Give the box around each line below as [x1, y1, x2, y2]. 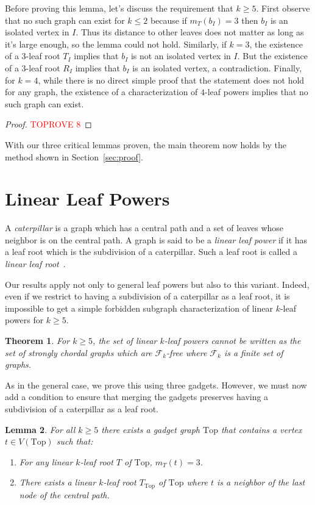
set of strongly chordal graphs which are [5, 346, 152, 359]
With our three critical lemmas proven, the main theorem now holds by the [5, 138, 286, 151]
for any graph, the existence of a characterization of [5, 85, 198, 98]
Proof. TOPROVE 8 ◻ [5, 118, 92, 131]
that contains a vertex [221, 423, 302, 435]
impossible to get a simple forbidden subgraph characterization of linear [5, 301, 273, 314]
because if [150, 13, 187, 26]
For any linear [19, 455, 73, 468]
